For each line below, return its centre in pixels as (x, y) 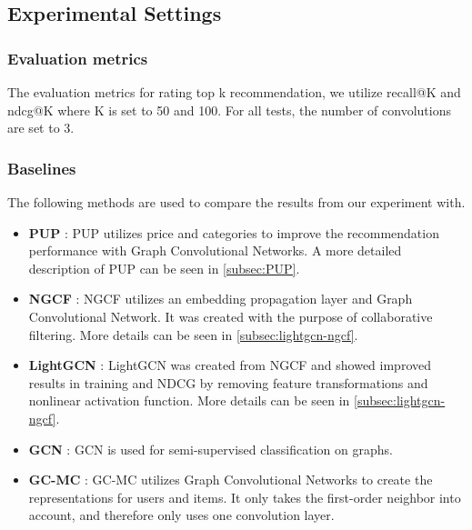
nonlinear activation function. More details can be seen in (189, 400)
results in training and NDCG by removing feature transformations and (228, 382)
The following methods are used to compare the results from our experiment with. (236, 202)
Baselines (42, 168)
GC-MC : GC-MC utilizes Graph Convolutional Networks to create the (231, 480)
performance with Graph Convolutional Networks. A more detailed (215, 250)
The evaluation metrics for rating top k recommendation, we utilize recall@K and (234, 92)
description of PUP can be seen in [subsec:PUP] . (164, 268)
